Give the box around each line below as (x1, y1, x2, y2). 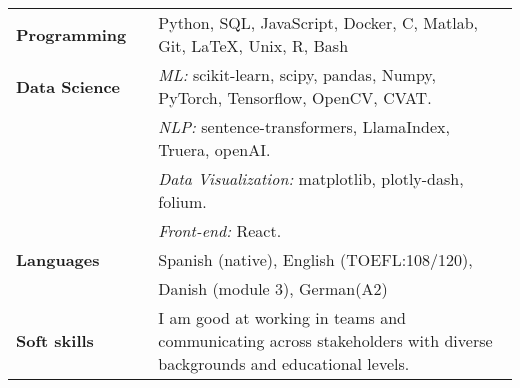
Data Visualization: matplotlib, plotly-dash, (158, 167, 464, 190)
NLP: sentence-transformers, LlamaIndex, (158, 115, 450, 138)
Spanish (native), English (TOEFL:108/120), (158, 248, 473, 271)
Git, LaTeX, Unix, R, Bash (158, 34, 349, 57)
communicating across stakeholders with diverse (158, 329, 493, 352)
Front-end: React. (158, 219, 282, 242)
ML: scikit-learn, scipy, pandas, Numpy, (158, 63, 436, 86)
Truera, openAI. (158, 138, 271, 161)
